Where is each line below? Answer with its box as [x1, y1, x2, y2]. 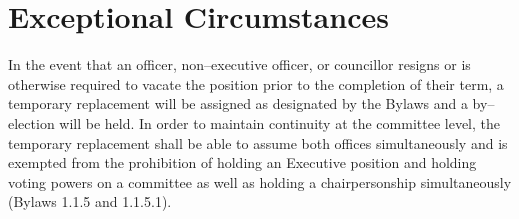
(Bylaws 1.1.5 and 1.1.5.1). [8, 191, 172, 212]
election [8, 112, 55, 133]
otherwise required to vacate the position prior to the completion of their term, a [8, 73, 504, 94]
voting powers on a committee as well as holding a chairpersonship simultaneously [8, 171, 512, 192]
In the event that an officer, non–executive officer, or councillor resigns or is [8, 54, 471, 75]
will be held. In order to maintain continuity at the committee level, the [59, 112, 501, 133]
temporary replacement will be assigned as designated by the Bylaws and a [8, 93, 468, 114]
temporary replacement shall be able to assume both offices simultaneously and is [8, 132, 508, 153]
